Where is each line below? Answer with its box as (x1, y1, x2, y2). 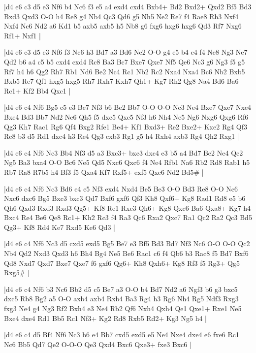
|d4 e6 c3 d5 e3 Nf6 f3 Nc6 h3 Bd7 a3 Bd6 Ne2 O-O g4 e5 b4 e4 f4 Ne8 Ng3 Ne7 (4, 47, 248, 57)
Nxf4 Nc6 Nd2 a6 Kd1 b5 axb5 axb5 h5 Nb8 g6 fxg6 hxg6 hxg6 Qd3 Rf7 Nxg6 (4, 21, 242, 31)
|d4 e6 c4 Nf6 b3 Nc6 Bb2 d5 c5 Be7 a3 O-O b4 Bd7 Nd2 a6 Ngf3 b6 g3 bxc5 (4, 284, 238, 294)
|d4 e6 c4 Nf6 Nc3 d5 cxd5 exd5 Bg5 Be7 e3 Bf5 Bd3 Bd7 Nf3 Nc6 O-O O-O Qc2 (4, 238, 250, 249)
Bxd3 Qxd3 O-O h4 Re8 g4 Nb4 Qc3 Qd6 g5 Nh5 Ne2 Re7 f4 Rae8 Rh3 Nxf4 (4, 11, 239, 21)
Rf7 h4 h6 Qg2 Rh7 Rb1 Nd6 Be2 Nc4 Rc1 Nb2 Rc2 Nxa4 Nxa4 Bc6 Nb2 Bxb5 (4, 66, 245, 76)
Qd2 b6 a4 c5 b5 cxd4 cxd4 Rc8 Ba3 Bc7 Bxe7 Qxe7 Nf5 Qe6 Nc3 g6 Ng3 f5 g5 (4, 56, 245, 66)
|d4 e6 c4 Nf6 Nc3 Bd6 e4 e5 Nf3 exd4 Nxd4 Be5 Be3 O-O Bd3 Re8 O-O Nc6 (4, 183, 238, 193)
